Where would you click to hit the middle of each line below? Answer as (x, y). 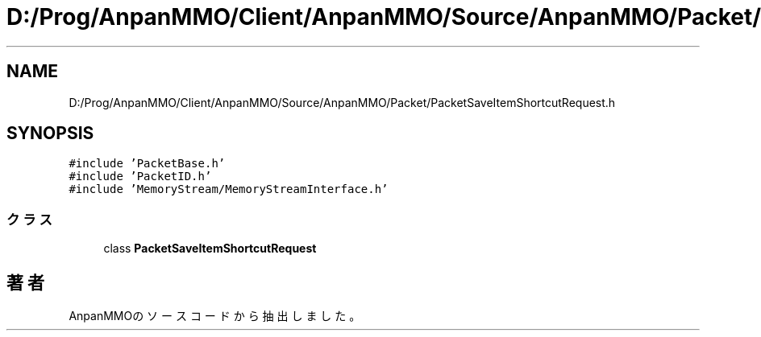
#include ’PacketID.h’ (140, 177)
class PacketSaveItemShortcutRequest (210, 249)
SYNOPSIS (50, 134)
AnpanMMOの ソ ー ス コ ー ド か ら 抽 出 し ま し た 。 (215, 316)
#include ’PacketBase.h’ (147, 164)
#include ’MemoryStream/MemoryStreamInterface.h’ (229, 189)
